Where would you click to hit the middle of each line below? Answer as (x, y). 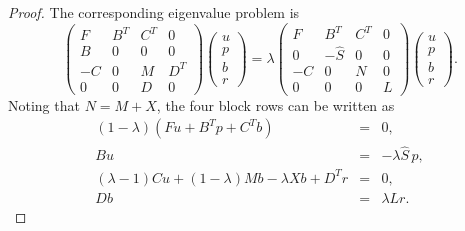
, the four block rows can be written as (275, 104)
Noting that (44, 104)
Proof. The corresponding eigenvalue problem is (154, 12)
